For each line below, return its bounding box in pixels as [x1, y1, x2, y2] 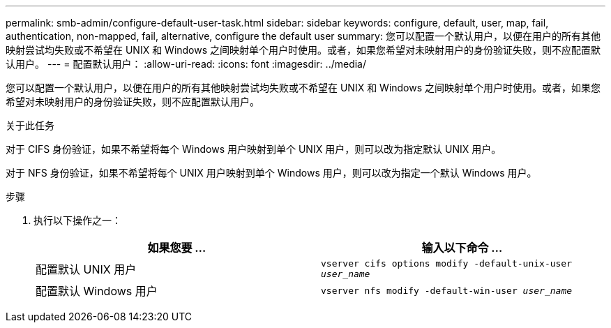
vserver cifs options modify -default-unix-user [321, 258, 573, 269]
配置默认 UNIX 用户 [36, 262, 137, 276]
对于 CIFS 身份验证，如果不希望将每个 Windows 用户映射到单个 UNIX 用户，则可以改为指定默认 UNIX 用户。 [6, 143, 501, 155]
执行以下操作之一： [33, 214, 121, 226]
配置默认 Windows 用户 [36, 284, 158, 298]
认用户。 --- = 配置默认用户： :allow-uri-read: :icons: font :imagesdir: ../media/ [6, 58, 367, 70]
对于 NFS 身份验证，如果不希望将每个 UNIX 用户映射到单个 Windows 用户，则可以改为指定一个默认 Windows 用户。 [6, 167, 537, 179]
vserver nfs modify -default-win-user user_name [321, 285, 573, 296]
